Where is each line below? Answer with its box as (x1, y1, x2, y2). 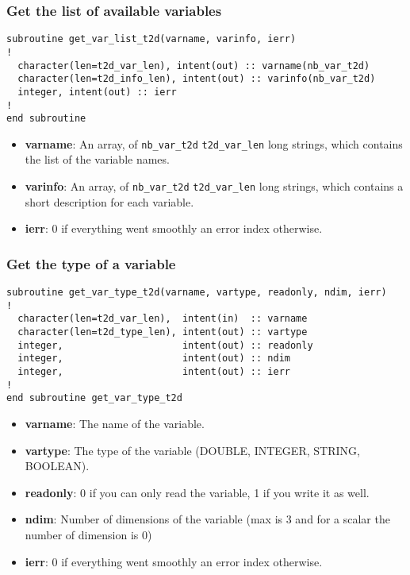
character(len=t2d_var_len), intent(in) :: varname (17, 313, 308, 325)
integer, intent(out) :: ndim (17, 353, 290, 365)
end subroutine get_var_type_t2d (6, 392, 182, 404)
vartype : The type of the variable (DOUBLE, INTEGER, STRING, (25, 442, 360, 458)
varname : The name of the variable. (25, 415, 205, 432)
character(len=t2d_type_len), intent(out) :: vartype (17, 326, 308, 338)
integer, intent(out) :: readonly (17, 339, 313, 351)
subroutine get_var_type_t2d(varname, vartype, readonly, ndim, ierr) (6, 287, 387, 299)
